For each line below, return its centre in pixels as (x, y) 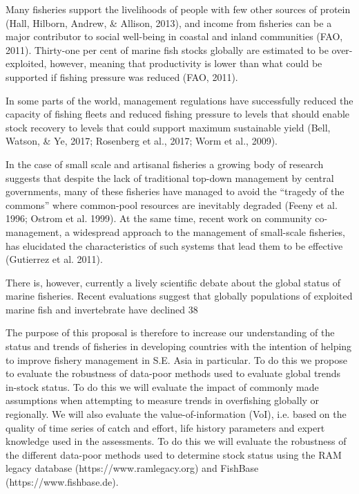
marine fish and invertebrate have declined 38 (102, 309)
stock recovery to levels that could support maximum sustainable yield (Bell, (168, 127)
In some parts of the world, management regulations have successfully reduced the (179, 100)
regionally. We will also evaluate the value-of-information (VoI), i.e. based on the (176, 414)
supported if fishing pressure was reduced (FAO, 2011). (122, 76)
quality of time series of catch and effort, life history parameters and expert (165, 427)
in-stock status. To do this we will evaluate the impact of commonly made (162, 386)
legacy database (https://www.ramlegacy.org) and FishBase (132, 468)
